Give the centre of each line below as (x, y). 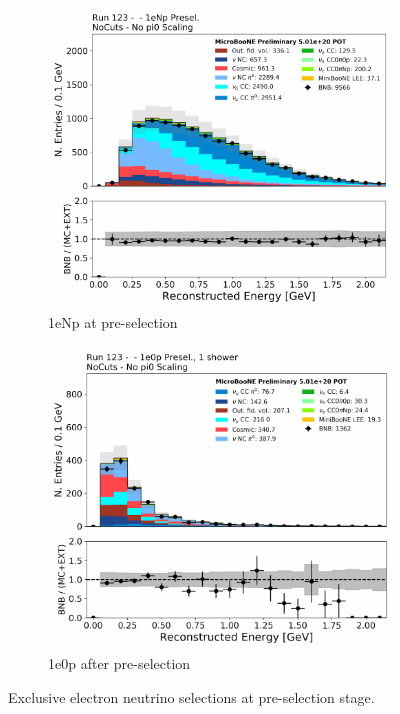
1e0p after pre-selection (119, 663)
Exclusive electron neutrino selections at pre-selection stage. (191, 696)
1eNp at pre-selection (113, 322)
